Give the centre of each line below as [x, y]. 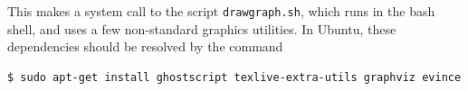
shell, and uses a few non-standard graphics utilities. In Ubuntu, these [202, 28]
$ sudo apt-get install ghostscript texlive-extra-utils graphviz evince [234, 77]
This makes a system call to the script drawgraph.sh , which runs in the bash [221, 11]
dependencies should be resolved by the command [145, 46]
